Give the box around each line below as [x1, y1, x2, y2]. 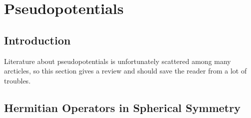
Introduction [4, 32, 71, 47]
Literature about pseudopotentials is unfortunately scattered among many [4, 55, 231, 66]
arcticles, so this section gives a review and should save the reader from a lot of [4, 65, 247, 76]
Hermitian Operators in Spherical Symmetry [4, 99, 240, 115]
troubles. [4, 75, 31, 85]
